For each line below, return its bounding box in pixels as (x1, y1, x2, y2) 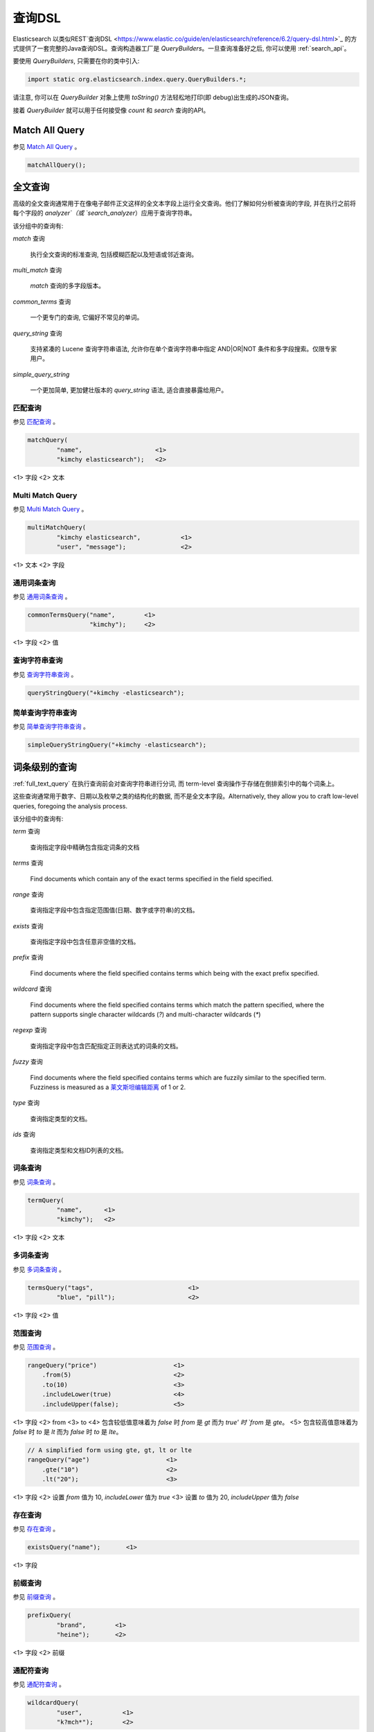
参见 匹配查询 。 (12, 418, 59, 426)
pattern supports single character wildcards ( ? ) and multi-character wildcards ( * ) (30, 1010, 261, 1018)
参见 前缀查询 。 (12, 1593, 59, 1601)
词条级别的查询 (12, 761, 77, 772)
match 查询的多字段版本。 (30, 281, 105, 290)
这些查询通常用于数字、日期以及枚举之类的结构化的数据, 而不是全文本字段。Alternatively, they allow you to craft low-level (12, 792, 359, 800)
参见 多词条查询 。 (12, 1265, 65, 1273)
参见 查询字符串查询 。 (12, 670, 78, 678)
